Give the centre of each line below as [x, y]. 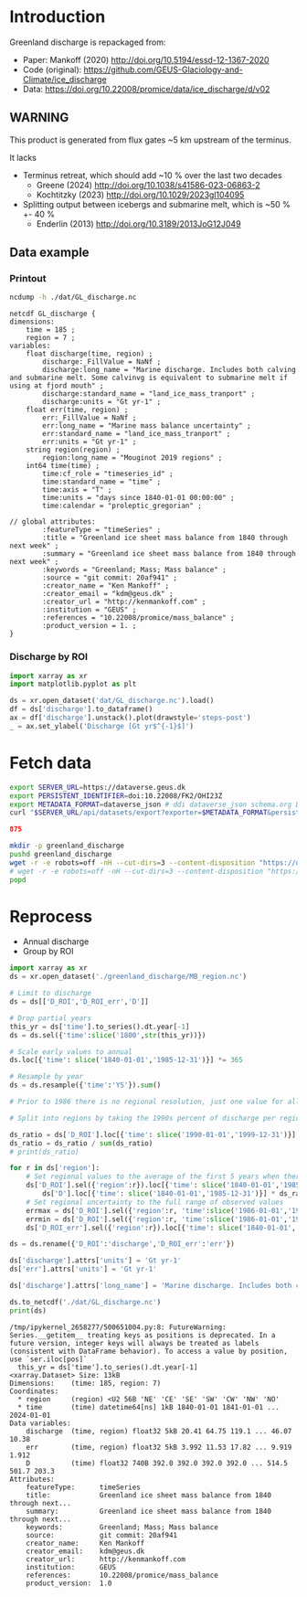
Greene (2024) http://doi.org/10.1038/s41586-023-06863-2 [148, 185]
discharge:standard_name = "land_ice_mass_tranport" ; [149, 394]
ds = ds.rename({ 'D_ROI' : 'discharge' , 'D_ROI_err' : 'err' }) [122, 1244]
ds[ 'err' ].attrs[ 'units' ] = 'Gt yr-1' [83, 1269]
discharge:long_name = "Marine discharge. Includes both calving [169, 370]
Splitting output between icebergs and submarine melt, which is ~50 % [156, 204]
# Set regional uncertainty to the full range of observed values [155, 1202]
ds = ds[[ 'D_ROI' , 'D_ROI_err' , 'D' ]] [79, 1002]
